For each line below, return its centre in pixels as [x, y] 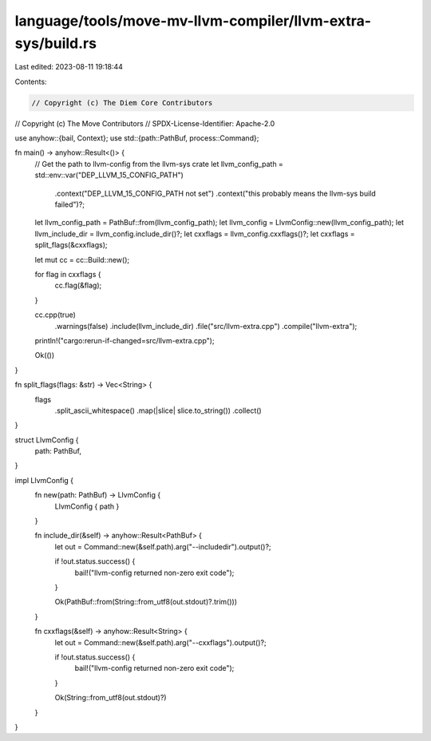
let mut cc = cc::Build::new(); [82, 260]
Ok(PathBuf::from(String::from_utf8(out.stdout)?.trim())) [146, 602]
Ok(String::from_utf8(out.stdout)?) [111, 698]
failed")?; [70, 204]
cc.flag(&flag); [78, 285]
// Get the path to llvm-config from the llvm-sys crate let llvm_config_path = [159, 164]
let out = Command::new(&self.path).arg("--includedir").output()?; [163, 546]
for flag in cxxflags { [68, 274]
